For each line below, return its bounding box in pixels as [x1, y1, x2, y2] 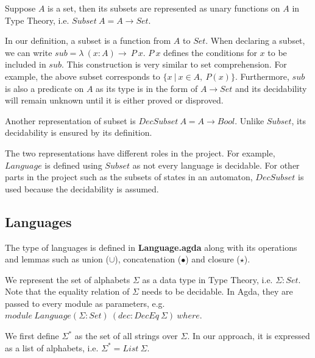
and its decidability [235, 82, 307, 94]
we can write [5, 46, 52, 58]
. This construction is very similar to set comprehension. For [61, 58, 287, 71]
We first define [5, 329, 59, 342]
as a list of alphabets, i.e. [5, 341, 99, 354]
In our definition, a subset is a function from [5, 34, 171, 47]
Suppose [5, 2, 36, 14]
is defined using [44, 158, 102, 171]
